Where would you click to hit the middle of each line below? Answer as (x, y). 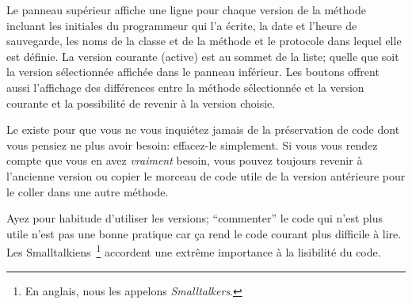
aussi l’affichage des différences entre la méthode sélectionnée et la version (185, 87)
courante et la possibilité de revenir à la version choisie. (141, 103)
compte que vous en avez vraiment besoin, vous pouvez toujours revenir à (185, 160)
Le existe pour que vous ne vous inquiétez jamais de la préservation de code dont (203, 129)
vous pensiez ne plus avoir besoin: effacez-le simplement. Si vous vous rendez (192, 144)
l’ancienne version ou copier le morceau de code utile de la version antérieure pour (206, 175)
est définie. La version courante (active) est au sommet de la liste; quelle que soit (203, 56)
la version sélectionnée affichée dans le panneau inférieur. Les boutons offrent (193, 72)
